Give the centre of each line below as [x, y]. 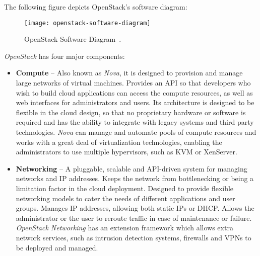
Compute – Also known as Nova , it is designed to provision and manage [129, 73]
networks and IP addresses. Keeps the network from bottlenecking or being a [135, 178]
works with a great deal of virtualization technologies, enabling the [119, 142]
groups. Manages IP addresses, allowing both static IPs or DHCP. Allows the [135, 208]
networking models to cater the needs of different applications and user [125, 198]
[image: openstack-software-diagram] [87, 23]
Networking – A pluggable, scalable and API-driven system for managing [132, 168]
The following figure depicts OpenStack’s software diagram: [96, 7]
